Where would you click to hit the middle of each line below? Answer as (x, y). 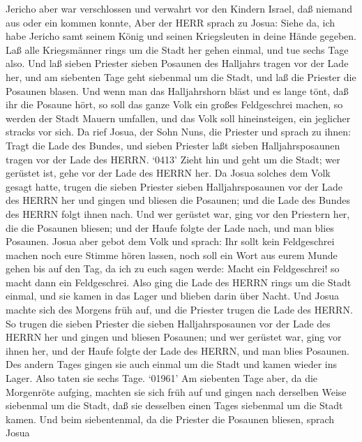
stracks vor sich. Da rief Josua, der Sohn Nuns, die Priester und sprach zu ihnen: (178, 132)
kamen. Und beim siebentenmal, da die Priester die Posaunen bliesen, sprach (170, 419)
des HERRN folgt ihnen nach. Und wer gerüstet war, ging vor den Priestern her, (178, 213)
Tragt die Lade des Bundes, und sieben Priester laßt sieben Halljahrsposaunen (173, 145)
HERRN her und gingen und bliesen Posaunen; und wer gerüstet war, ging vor (174, 337)
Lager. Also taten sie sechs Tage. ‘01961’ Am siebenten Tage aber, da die (162, 378)
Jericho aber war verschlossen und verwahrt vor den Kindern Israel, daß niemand (179, 8)
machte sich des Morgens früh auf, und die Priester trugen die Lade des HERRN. (179, 310)
